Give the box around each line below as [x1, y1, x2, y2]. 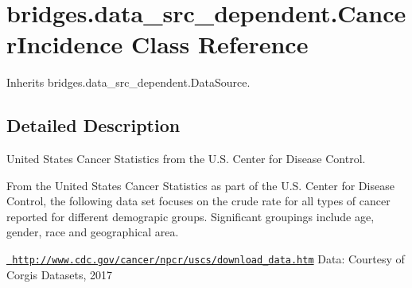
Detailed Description [6, 113, 181, 138]
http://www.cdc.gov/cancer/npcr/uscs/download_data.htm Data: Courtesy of [12, 251, 405, 267]
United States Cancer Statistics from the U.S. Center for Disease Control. [6, 150, 366, 167]
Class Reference [130, 28, 309, 60]
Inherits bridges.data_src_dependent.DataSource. [6, 74, 251, 91]
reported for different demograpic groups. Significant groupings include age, [6, 208, 375, 224]
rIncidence [6, 28, 123, 60]
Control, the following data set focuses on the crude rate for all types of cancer [6, 193, 391, 209]
